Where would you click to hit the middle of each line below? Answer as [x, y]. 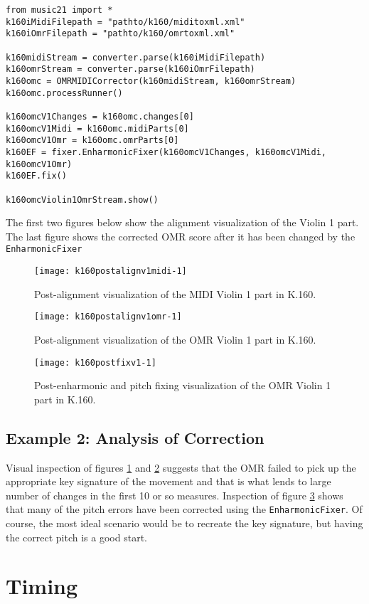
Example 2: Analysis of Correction [135, 437]
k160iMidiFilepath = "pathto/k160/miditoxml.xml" [125, 22]
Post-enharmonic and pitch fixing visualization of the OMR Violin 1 [183, 385]
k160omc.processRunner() [64, 93]
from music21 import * [59, 10]
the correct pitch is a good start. [76, 537]
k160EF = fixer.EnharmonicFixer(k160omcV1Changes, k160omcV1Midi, [166, 152]
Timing [42, 586]
